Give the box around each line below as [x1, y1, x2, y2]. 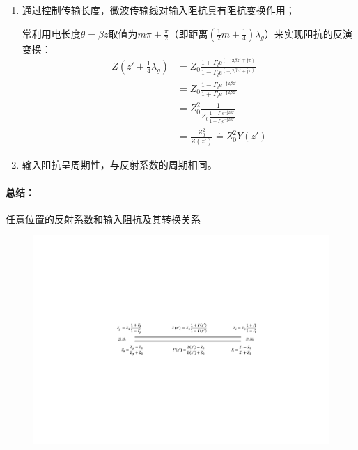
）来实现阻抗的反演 [264, 26, 352, 40]
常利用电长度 [22, 26, 81, 40]
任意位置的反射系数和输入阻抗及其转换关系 [6, 211, 201, 226]
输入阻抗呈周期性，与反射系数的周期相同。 [22, 157, 217, 172]
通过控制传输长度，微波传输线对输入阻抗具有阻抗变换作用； [22, 3, 295, 17]
